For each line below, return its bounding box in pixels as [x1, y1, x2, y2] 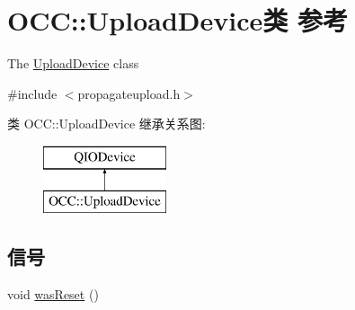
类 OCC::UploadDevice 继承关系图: [7, 114, 206, 133]
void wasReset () [7, 285, 99, 304]
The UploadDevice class [7, 54, 139, 73]
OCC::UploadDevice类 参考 [7, 2, 349, 39]
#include [7, 84, 58, 102]
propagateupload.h [77, 84, 181, 102]
